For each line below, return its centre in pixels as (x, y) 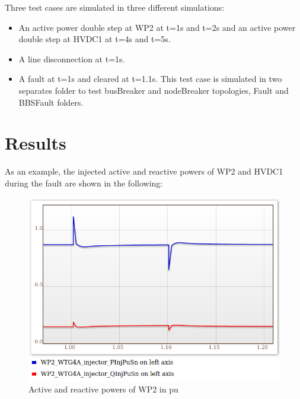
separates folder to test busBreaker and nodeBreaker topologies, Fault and (154, 90)
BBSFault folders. (51, 102)
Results (36, 143)
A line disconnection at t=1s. (72, 58)
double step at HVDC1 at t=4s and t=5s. (95, 39)
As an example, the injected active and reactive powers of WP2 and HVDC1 (144, 171)
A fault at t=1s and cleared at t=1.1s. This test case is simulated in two (150, 79)
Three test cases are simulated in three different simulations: (115, 7)
